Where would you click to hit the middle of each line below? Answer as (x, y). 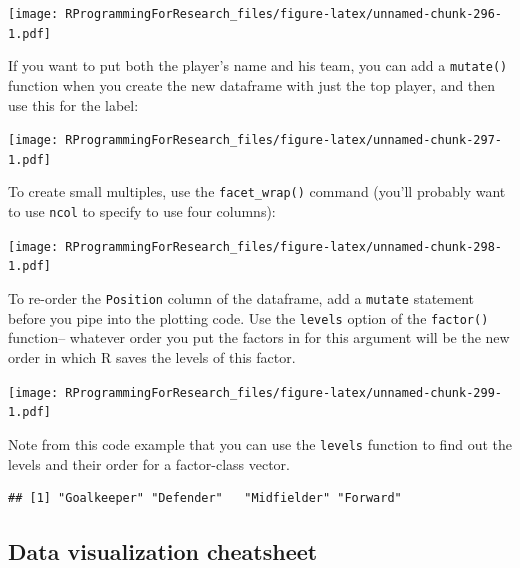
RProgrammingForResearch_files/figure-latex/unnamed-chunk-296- (283, 14)
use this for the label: (73, 104)
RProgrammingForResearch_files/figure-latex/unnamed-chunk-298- (283, 246)
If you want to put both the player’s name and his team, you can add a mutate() (258, 65)
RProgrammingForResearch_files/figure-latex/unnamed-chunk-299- (283, 392)
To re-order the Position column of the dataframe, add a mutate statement (241, 298)
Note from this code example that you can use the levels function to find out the (260, 443)
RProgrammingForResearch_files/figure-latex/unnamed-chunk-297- (283, 140)
